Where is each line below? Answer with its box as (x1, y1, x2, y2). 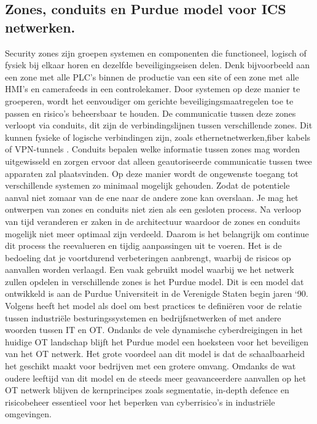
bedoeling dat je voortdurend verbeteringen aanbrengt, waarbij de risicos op (5, 251, 291, 264)
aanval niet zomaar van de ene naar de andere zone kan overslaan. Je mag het (5, 190, 299, 203)
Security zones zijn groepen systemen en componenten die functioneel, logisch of (5, 46, 307, 59)
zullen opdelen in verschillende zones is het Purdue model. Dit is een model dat (5, 275, 304, 288)
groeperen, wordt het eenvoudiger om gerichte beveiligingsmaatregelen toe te (5, 94, 294, 107)
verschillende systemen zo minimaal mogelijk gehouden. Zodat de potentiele (5, 179, 290, 192)
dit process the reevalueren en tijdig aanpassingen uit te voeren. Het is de (5, 239, 282, 252)
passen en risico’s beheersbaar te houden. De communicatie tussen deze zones (5, 106, 296, 119)
